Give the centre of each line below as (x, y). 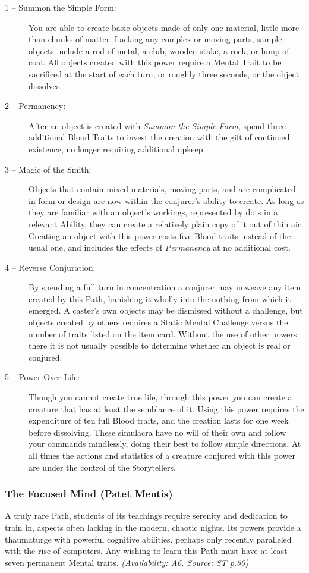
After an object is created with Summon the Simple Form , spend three (157, 125)
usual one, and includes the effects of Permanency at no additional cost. (160, 247)
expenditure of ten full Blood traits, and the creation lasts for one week (159, 420)
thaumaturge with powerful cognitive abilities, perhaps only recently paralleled (148, 539)
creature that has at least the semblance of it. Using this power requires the (166, 408)
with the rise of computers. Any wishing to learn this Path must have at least (146, 551)
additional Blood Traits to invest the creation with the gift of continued (159, 137)
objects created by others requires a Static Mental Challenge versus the (158, 322)
